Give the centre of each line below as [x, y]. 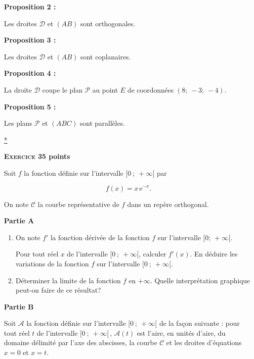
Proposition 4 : [30, 73]
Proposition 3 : [30, 40]
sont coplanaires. [106, 56]
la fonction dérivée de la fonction [100, 237]
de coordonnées [151, 89]
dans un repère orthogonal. [168, 204]
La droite [18, 89]
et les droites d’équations [204, 342]
